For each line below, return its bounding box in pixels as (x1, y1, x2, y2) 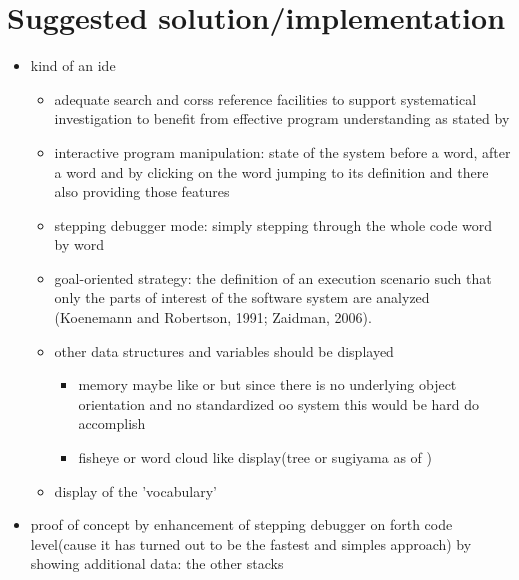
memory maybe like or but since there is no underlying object (78, 374, 457, 395)
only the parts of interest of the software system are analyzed (54, 287, 430, 308)
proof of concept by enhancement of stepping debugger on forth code (30, 514, 453, 535)
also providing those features (54, 181, 230, 202)
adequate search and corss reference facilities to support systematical (54, 88, 477, 109)
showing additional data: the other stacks (30, 553, 284, 574)
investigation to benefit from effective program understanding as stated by (54, 108, 510, 129)
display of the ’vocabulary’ (54, 480, 217, 501)
